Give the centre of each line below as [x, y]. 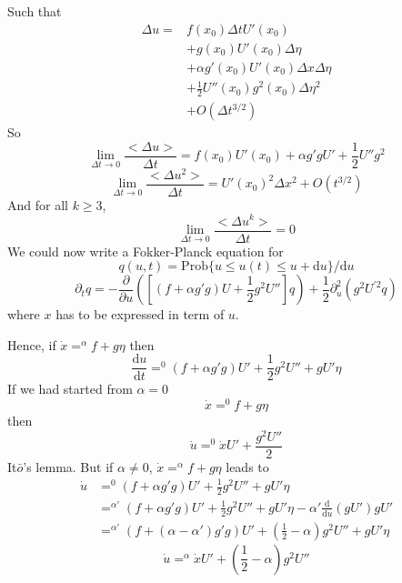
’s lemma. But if [68, 466]
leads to [247, 466]
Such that [35, 11]
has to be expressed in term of [140, 314]
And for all [38, 204]
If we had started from [70, 389]
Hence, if [32, 344]
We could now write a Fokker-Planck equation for [146, 251]
